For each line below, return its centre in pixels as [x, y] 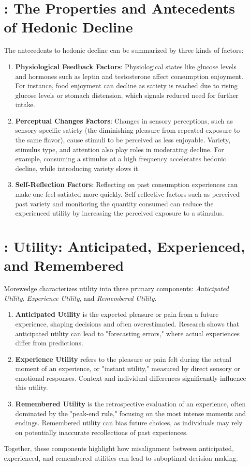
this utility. [32, 387]
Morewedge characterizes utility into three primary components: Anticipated [117, 288]
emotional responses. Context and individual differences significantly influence [131, 378]
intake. [25, 104]
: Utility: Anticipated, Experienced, [125, 246]
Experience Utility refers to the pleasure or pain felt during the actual [123, 359]
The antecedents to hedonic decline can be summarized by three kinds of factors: [124, 50]
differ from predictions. [49, 343]
